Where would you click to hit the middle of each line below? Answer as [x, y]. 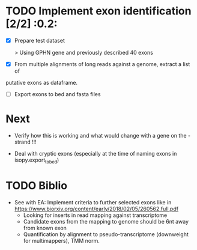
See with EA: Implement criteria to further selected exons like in [93, 202]
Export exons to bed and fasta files [57, 94]
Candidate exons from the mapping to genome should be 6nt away [106, 221]
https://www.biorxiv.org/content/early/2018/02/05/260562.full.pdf [96, 209]
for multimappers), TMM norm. [61, 240]
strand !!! [25, 142]
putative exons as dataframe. [42, 83]
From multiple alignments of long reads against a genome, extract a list [102, 64]
